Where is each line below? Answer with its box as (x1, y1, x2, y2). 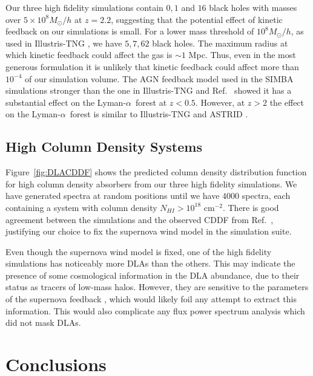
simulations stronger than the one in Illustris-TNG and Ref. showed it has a (5, 84, 292, 97)
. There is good (222, 201, 279, 213)
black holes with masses (209, 1, 297, 13)
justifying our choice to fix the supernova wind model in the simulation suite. (5, 225, 292, 238)
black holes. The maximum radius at (152, 36, 288, 49)
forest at (136, 96, 167, 108)
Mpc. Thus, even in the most (188, 48, 296, 61)
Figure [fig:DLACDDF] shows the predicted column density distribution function (5, 166, 307, 178)
